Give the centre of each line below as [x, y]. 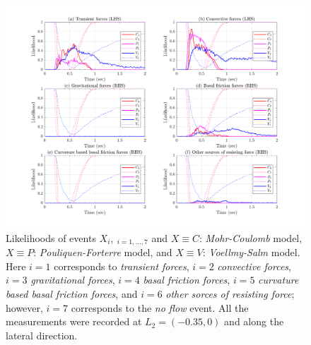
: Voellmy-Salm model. [251, 252]
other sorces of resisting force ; [230, 293]
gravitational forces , [73, 280]
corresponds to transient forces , [122, 266]
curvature [278, 280]
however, [24, 307]
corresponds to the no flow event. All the [160, 307]
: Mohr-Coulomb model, [251, 237]
